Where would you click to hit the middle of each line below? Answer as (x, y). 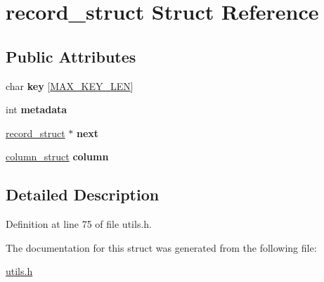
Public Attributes (71, 56)
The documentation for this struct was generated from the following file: (161, 247)
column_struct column (57, 156)
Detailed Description (83, 194)
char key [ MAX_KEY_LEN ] (70, 85)
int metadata (37, 109)
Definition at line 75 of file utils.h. (79, 224)
